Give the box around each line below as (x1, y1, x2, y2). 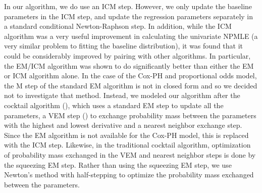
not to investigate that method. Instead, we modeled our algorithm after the (4, 90, 240, 101)
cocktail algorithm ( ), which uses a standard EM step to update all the (4, 100, 224, 110)
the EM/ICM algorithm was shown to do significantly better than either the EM (4, 60, 254, 71)
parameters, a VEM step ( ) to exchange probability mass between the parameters (4, 110, 256, 120)
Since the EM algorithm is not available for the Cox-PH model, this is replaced (4, 129, 249, 140)
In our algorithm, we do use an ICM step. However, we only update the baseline (4, 1, 252, 11)
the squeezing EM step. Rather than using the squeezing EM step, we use (4, 159, 232, 170)
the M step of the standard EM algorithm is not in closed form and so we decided (4, 80, 257, 90)
